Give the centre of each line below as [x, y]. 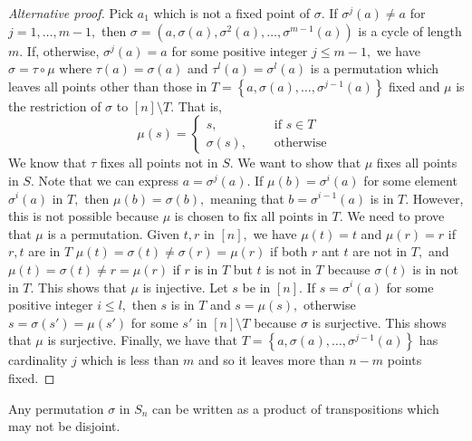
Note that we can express [109, 180]
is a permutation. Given [114, 233]
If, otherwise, [63, 50]
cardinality [38, 360]
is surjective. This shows [379, 322]
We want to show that [299, 163]
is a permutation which [375, 68]
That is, [200, 105]
